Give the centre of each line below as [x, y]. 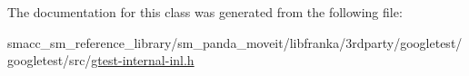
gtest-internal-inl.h [143, 60]
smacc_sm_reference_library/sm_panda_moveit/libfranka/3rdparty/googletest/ [235, 42]
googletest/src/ [50, 60]
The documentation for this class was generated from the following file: [205, 12]
